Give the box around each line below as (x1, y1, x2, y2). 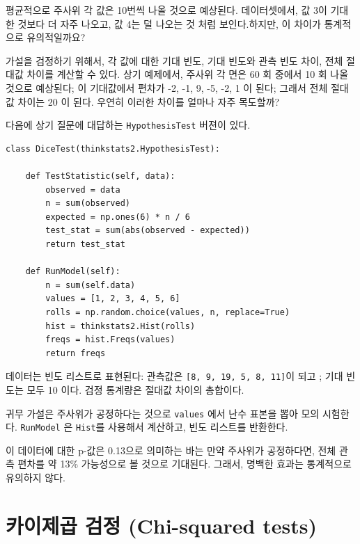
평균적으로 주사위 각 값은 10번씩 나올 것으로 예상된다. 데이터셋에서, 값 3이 (6, 3, 327, 17)
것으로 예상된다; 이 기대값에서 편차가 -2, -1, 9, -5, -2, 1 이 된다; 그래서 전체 (6, 80, 328, 95)
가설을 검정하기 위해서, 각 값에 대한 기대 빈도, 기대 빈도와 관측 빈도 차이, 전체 (6, 53, 343, 67)
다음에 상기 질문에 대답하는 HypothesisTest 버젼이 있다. (6, 118, 251, 132)
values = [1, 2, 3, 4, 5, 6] (45, 294, 180, 304)
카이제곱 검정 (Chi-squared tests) (6, 511, 317, 539)
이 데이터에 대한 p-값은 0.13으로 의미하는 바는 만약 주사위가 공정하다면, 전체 (6, 442, 336, 457)
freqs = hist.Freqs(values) (45, 335, 175, 345)
